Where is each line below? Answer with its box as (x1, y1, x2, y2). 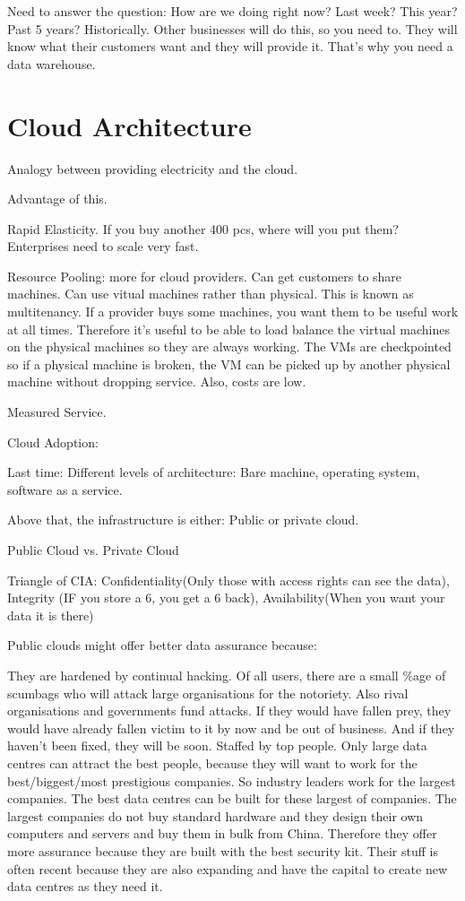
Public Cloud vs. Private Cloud (7, 541, 179, 559)
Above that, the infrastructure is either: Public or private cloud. (7, 510, 359, 529)
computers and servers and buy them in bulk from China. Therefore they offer (7, 824, 437, 843)
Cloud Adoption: (7, 432, 99, 451)
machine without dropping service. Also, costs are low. (7, 372, 306, 391)
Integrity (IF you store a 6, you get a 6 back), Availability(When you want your (7, 588, 445, 607)
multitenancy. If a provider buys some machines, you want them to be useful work (7, 302, 459, 321)
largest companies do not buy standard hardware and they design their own (7, 806, 424, 825)
